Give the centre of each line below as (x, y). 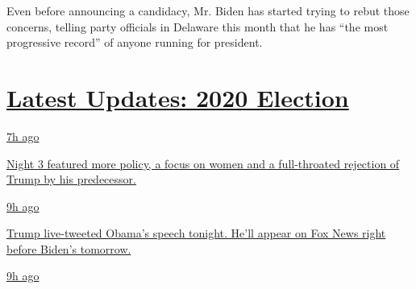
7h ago (23, 136)
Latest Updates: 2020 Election (178, 97)
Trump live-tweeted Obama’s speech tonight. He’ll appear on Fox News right (196, 233)
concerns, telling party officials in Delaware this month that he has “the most (198, 26)
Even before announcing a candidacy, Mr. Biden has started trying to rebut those (208, 10)
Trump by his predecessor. (71, 179)
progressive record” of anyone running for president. (135, 42)
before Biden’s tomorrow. (69, 248)
